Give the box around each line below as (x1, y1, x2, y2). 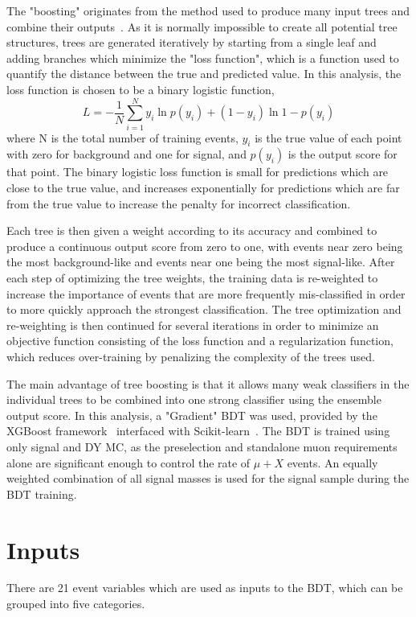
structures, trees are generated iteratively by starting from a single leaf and (6, 34, 377, 51)
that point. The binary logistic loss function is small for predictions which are (6, 163, 389, 180)
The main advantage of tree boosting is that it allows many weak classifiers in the (6, 375, 410, 392)
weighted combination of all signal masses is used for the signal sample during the (6, 470, 410, 487)
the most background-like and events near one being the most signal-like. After (6, 253, 395, 270)
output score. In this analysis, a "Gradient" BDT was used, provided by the (6, 406, 377, 423)
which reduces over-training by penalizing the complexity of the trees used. (6, 348, 375, 365)
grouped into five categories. (6, 595, 145, 612)
